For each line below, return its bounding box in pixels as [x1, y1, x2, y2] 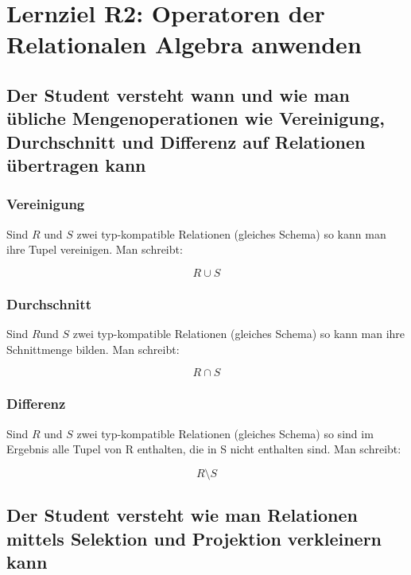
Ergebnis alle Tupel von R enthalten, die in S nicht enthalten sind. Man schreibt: [6, 441, 401, 457]
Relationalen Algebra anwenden [6, 28, 362, 60]
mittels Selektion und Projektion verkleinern [6, 526, 382, 550]
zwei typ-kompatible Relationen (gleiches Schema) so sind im [76, 425, 374, 441]
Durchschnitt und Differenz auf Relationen [6, 129, 366, 153]
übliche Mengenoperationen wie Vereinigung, [6, 106, 385, 130]
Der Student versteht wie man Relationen [6, 503, 359, 527]
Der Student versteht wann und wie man [6, 82, 350, 107]
